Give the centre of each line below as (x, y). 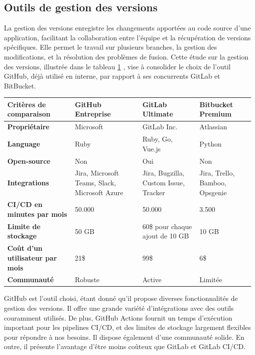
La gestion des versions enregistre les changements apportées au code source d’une (127, 28)
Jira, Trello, (217, 173)
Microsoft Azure (99, 192)
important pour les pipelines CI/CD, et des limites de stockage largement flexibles (127, 327)
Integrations (28, 183)
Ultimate (158, 114)
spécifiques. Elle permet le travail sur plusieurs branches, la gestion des (111, 47)
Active (152, 280)
